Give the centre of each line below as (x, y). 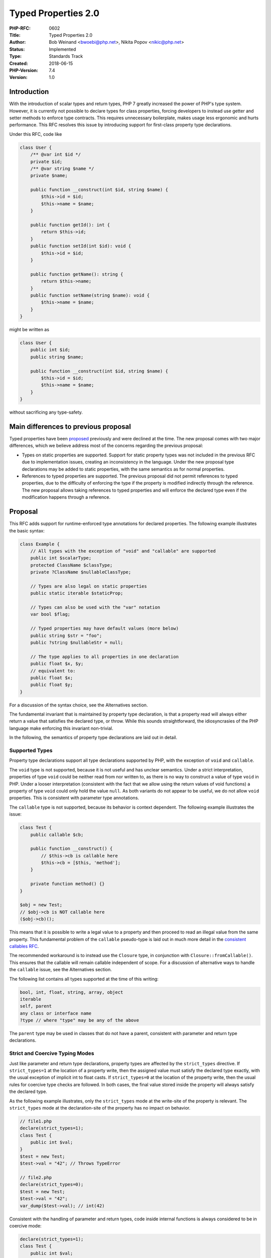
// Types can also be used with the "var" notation (95, 607)
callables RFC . (24, 946)
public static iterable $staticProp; (77, 593)
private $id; (46, 162)
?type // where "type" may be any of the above (79, 1020)
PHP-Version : (24, 70)
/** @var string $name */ (62, 168)
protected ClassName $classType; (72, 565)
